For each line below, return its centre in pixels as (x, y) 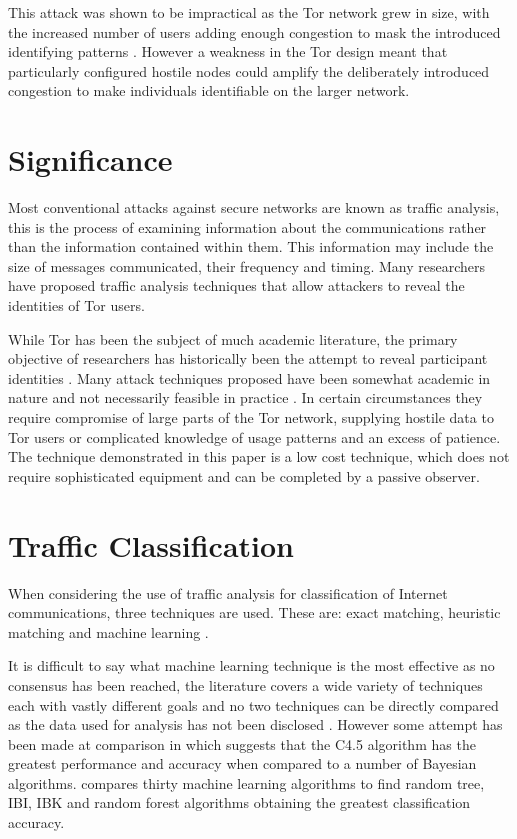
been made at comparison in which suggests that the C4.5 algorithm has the (242, 743)
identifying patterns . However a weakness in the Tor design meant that (228, 51)
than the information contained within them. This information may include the (251, 246)
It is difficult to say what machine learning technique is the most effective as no (251, 665)
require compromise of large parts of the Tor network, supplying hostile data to (251, 417)
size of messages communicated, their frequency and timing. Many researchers (246, 265)
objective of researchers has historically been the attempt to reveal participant (248, 358)
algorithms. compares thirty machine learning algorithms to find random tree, (246, 782)
